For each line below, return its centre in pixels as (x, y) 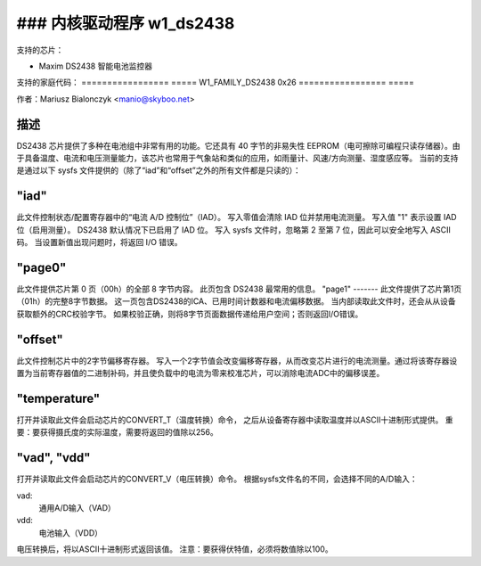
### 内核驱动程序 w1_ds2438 (126, 23)
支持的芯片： (40, 50)
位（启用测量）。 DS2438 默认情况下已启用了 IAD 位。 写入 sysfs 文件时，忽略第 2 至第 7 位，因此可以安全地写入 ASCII (234, 230)
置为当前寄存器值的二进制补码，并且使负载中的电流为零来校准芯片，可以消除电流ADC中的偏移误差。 (200, 373)
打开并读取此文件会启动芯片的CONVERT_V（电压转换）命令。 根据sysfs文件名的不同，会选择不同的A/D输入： (217, 479)
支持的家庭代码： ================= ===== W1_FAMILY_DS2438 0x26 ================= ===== (215, 82)
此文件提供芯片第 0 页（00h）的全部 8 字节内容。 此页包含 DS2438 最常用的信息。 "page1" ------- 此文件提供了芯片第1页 (239, 289)
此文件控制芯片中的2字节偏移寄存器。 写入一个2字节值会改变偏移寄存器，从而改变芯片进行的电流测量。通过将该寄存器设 (237, 360)
